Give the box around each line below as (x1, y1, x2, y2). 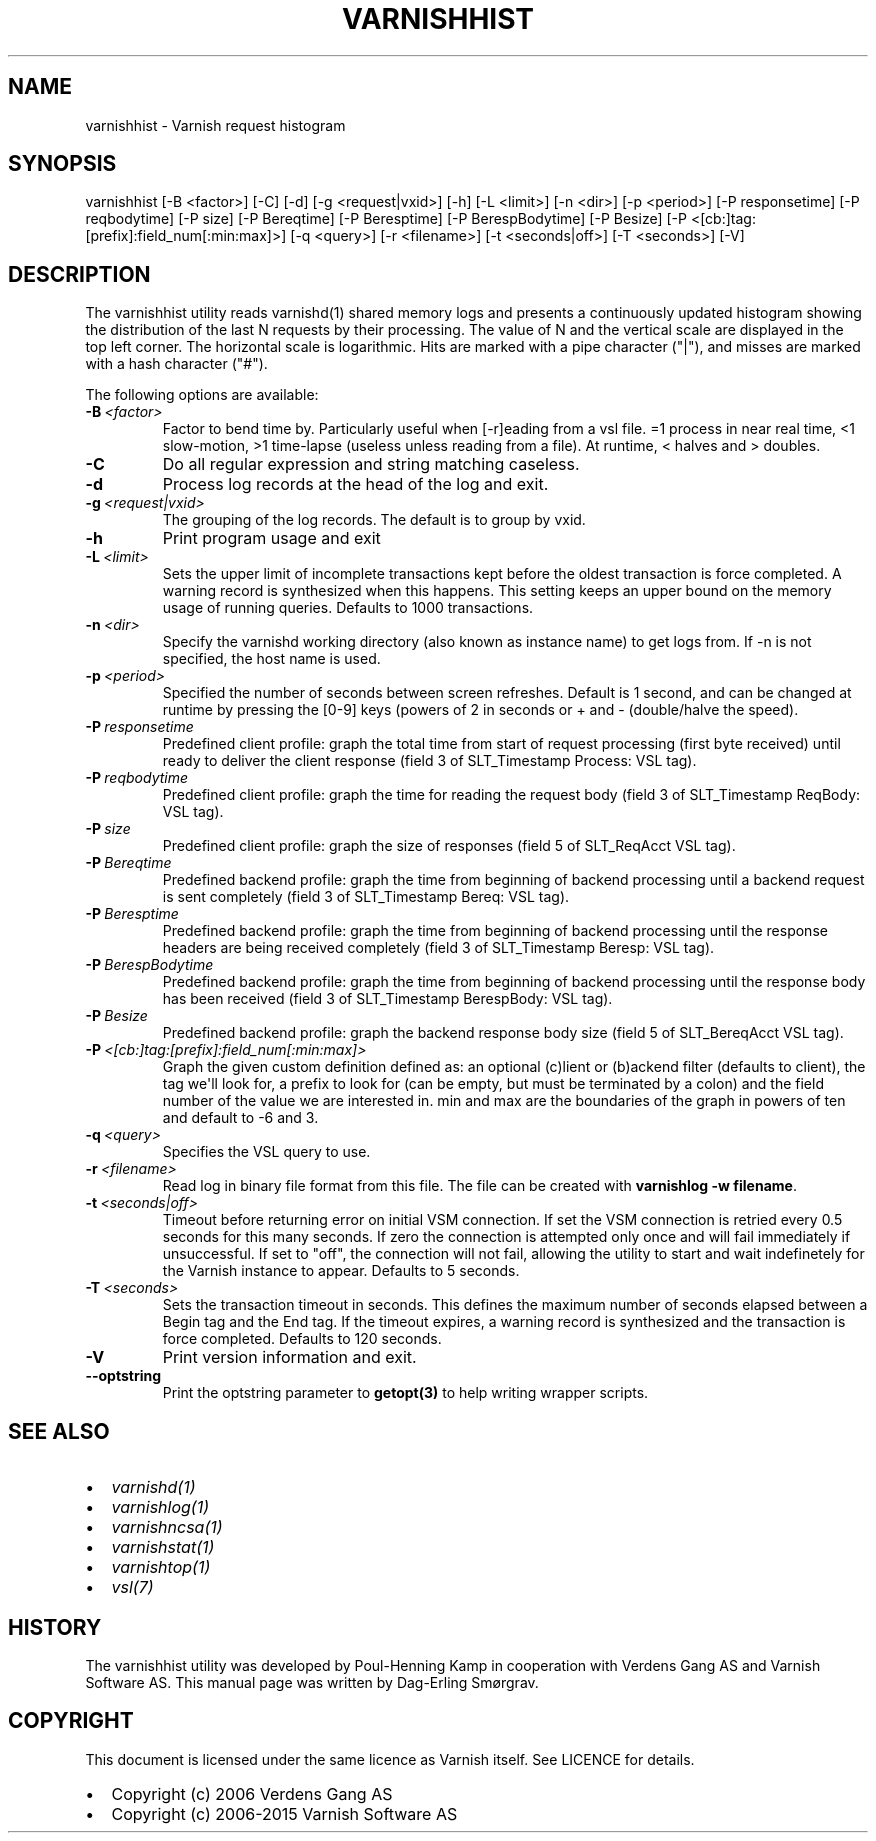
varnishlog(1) (111, 1497, 210, 1518)
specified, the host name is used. (162, 650, 381, 668)
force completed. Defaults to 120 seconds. (162, 1330, 442, 1348)
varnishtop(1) (111, 1557, 211, 1578)
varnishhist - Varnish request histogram (85, 116, 346, 134)
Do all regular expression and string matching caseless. (162, 454, 580, 475)
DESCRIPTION (8, 261, 151, 287)
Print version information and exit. (162, 1347, 417, 1368)
